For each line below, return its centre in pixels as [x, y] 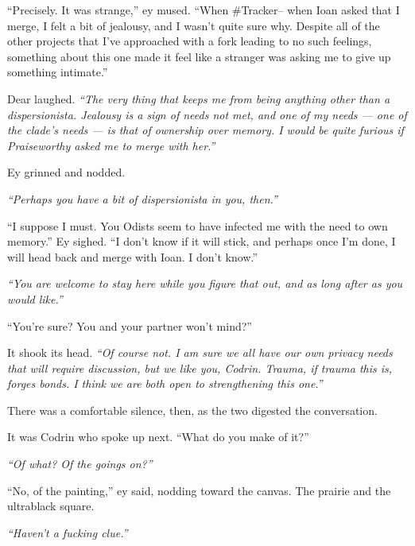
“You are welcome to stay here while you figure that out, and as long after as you [205, 283]
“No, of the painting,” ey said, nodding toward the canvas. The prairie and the [199, 490]
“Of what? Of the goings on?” [80, 464]
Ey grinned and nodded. [66, 172]
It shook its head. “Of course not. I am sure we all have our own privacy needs [200, 352]
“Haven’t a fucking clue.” [68, 532]
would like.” [35, 298]
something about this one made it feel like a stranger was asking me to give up [199, 56]
